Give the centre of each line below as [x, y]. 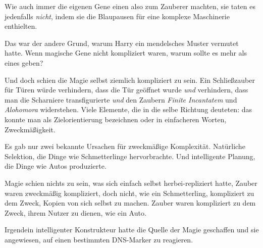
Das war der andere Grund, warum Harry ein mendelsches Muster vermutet [122, 43]
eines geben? [24, 62]
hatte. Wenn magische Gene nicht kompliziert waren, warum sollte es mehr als [126, 53]
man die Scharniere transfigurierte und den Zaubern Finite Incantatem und [121, 99]
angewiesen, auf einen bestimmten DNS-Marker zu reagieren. [99, 239]
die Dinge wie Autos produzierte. [56, 166]
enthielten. [21, 26]
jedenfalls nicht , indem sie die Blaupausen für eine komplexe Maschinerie [117, 16]
